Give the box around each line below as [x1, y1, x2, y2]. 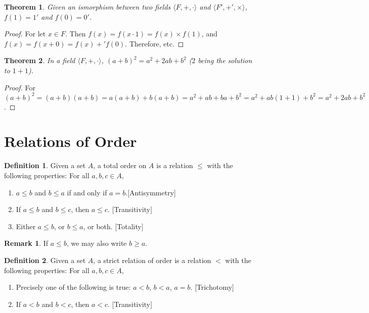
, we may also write [66, 238, 127, 248]
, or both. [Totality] [83, 221, 144, 231]
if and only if [67, 187, 107, 197]
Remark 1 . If [4, 238, 49, 248]
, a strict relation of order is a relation [93, 254, 211, 265]
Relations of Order [4, 131, 137, 151]
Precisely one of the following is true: [16, 282, 131, 292]
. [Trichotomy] [190, 282, 234, 292]
